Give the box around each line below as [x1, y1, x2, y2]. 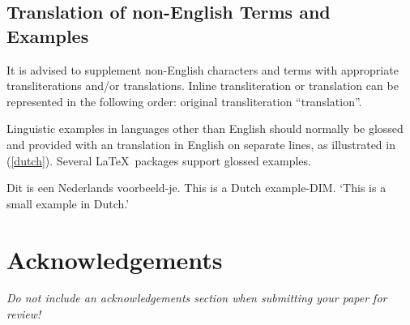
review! [6, 306, 41, 323]
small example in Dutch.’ [6, 195, 130, 212]
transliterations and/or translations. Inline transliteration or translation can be [6, 77, 399, 94]
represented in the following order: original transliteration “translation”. [6, 92, 362, 109]
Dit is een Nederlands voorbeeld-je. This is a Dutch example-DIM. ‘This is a [6, 179, 387, 196]
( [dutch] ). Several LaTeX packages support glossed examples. [6, 152, 311, 169]
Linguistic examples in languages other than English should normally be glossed [6, 120, 404, 137]
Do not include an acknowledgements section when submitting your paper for [6, 289, 387, 306]
